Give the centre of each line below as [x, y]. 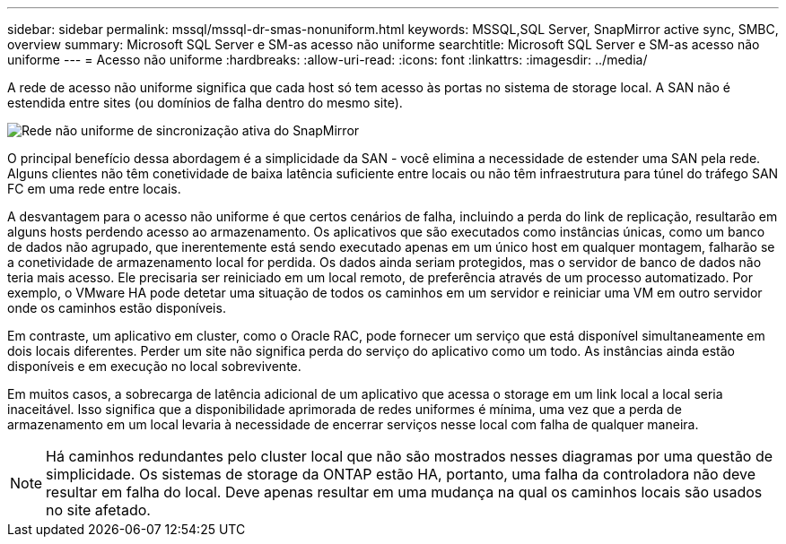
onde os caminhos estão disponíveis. [117, 308]
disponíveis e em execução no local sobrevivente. [154, 366]
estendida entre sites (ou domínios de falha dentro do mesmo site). [205, 103]
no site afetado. [98, 510]
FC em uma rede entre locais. [94, 189]
